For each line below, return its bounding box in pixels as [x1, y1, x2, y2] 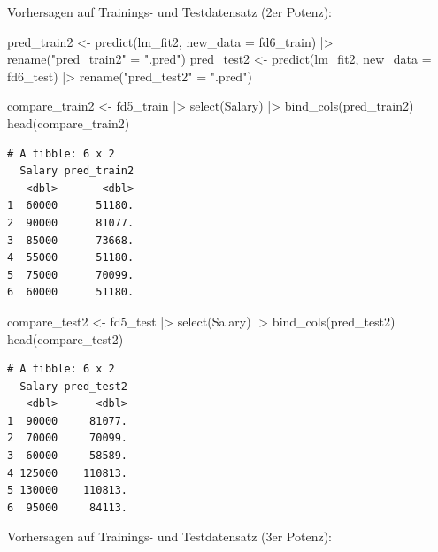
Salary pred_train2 [19, 165, 134, 178]
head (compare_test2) [7, 329, 124, 348]
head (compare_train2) [7, 113, 130, 132]
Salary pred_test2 [19, 379, 128, 393]
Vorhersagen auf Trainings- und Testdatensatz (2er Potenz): [7, 3, 333, 20]
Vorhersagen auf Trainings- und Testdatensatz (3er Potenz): [7, 527, 333, 546]
